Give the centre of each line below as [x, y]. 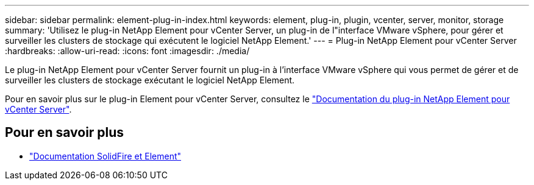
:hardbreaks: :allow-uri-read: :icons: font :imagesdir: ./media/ [127, 51]
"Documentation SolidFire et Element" [105, 156]
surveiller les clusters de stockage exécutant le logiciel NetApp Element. [150, 80]
